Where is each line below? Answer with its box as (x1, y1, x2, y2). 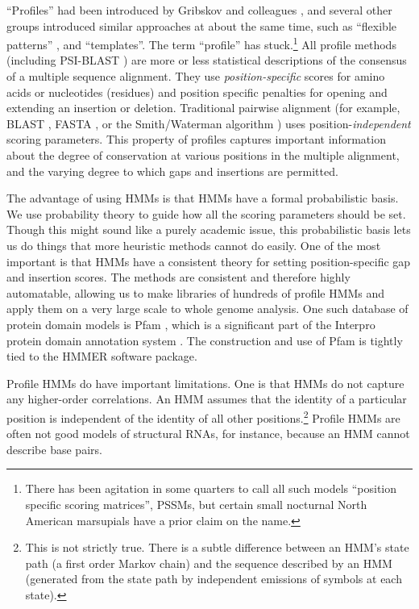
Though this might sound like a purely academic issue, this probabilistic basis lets (6, 221, 411, 238)
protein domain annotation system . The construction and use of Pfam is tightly (6, 332, 403, 348)
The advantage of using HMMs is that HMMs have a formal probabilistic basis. (6, 190, 399, 206)
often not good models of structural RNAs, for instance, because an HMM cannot (6, 425, 410, 442)
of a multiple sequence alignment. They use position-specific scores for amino (6, 68, 385, 85)
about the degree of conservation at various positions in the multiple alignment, (6, 147, 400, 163)
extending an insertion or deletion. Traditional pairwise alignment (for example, (6, 99, 400, 116)
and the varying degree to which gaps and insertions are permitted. (6, 162, 338, 179)
